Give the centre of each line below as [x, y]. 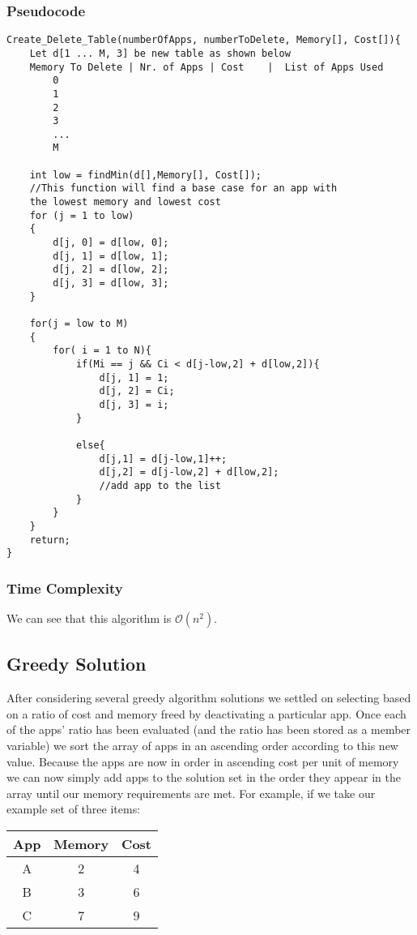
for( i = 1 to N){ [102, 351]
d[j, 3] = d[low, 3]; [111, 283]
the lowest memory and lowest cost [125, 202]
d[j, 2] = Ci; [137, 391]
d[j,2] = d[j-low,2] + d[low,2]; [189, 472]
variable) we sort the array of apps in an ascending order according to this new [202, 746]
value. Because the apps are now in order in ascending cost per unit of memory [203, 761]
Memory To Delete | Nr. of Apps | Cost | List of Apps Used [206, 67]
